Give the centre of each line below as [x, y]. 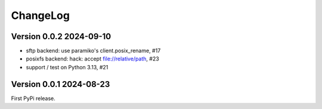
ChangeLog [40, 15]
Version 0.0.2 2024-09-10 [61, 36]
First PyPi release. [33, 98]
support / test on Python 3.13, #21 [67, 67]
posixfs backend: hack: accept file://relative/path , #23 [92, 59]
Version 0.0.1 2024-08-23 [61, 84]
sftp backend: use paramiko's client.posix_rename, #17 [93, 51]
